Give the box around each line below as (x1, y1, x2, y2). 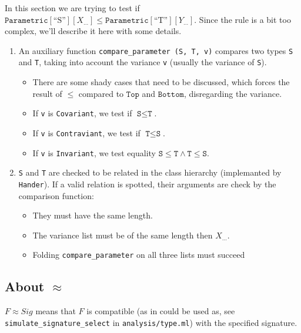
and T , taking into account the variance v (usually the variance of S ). (18, 56, 267, 68)
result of (32, 87, 62, 99)
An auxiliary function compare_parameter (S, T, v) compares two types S (18, 44, 293, 56)
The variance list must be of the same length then (32, 228, 213, 241)
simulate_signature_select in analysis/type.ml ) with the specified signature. (5, 316, 297, 328)
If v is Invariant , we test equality (32, 146, 156, 159)
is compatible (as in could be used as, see (86, 305, 235, 317)
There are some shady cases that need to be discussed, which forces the (32, 76, 290, 88)
